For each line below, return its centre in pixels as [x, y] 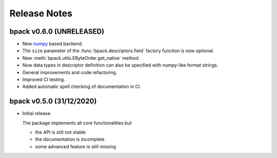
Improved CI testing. [44, 80]
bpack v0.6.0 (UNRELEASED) [57, 31]
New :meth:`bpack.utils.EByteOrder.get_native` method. [81, 58]
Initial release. [37, 114]
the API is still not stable [61, 132]
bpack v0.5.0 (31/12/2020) [53, 101]
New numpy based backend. [53, 44]
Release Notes [41, 13]
